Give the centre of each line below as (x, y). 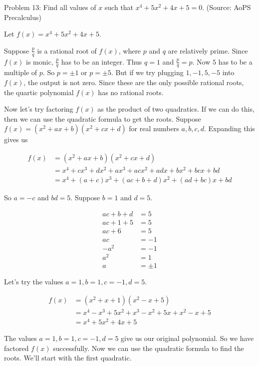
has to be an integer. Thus (102, 61)
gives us (16, 139)
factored (16, 348)
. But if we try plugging (147, 72)
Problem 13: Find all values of (50, 7)
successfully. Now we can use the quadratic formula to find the (148, 348)
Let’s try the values (34, 282)
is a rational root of (67, 50)
